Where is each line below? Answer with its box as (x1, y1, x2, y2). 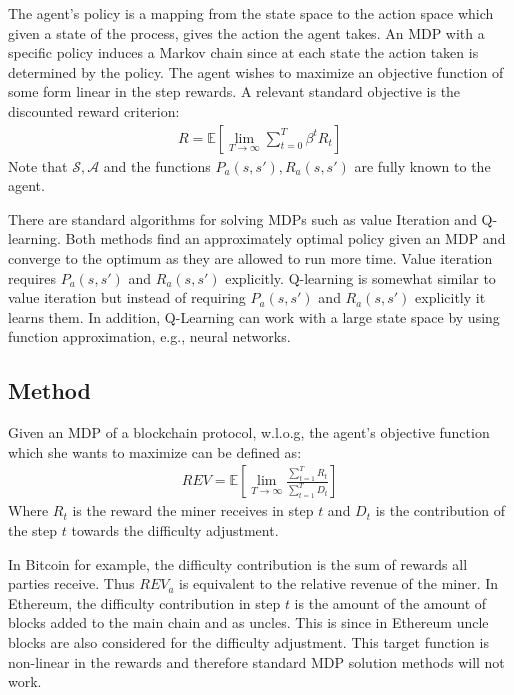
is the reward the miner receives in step (72, 500, 314, 521)
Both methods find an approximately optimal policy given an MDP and (65, 228, 506, 249)
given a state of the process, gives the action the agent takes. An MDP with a (8, 22, 485, 43)
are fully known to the (354, 155, 491, 176)
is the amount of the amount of (294, 592, 487, 613)
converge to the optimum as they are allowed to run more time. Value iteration (8, 247, 493, 268)
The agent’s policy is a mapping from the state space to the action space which (8, 3, 494, 23)
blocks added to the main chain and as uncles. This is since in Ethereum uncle (8, 612, 489, 633)
